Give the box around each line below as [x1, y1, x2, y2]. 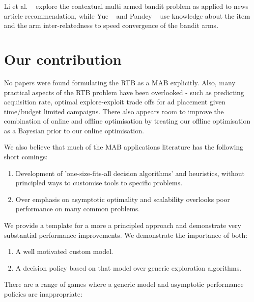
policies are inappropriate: [4, 289, 83, 299]
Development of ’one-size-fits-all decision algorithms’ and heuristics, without [15, 168, 245, 178]
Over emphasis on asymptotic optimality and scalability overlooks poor [15, 194, 230, 204]
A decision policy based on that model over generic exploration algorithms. [15, 262, 242, 273]
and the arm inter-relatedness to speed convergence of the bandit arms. [4, 20, 219, 30]
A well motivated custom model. [15, 246, 113, 256]
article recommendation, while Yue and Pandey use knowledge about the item [4, 10, 250, 21]
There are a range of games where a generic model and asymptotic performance [4, 279, 244, 289]
